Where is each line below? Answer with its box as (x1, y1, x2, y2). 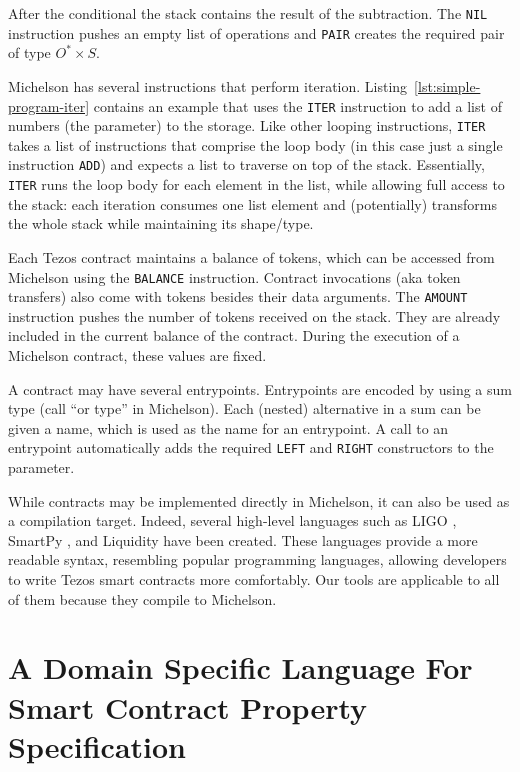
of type (8, 42, 51, 63)
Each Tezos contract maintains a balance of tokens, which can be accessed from (8, 246, 495, 267)
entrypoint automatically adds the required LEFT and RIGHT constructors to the (8, 437, 494, 458)
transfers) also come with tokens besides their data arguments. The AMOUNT (8, 286, 468, 307)
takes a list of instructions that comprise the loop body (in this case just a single (8, 134, 503, 155)
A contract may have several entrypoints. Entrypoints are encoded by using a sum (8, 378, 512, 399)
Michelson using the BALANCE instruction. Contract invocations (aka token (8, 266, 461, 287)
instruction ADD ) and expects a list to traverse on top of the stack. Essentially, (8, 154, 485, 175)
